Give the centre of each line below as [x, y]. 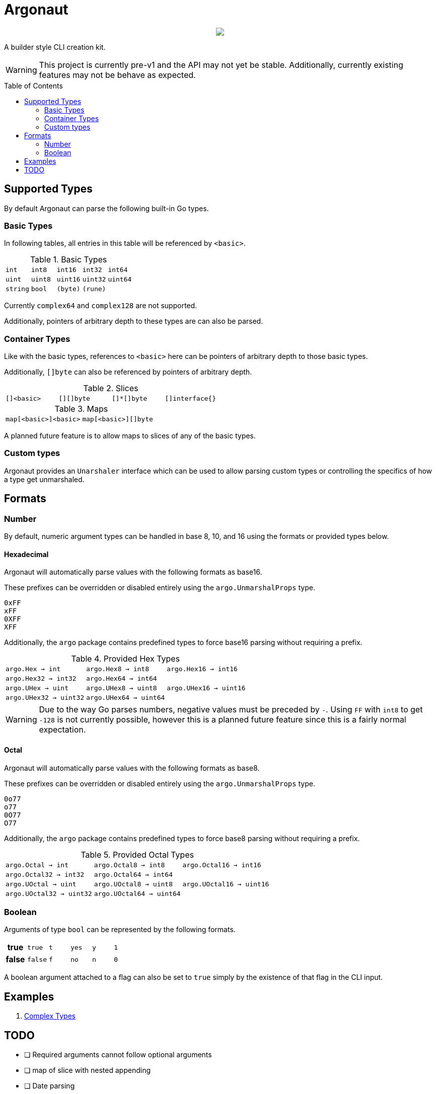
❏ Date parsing [49, 1085]
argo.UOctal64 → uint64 [137, 893]
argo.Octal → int [37, 865]
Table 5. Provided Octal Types [137, 854]
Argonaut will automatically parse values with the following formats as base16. [133, 572]
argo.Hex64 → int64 [122, 679]
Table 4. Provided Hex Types [125, 659]
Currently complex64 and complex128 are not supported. [101, 306]
